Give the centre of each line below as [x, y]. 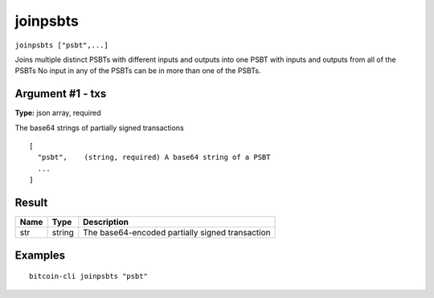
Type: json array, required [58, 113]
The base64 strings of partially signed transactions [99, 128]
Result [31, 202]
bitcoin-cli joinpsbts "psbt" [89, 276]
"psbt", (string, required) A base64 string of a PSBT [154, 157]
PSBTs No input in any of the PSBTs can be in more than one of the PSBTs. [138, 71]
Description [106, 222]
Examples [40, 255]
